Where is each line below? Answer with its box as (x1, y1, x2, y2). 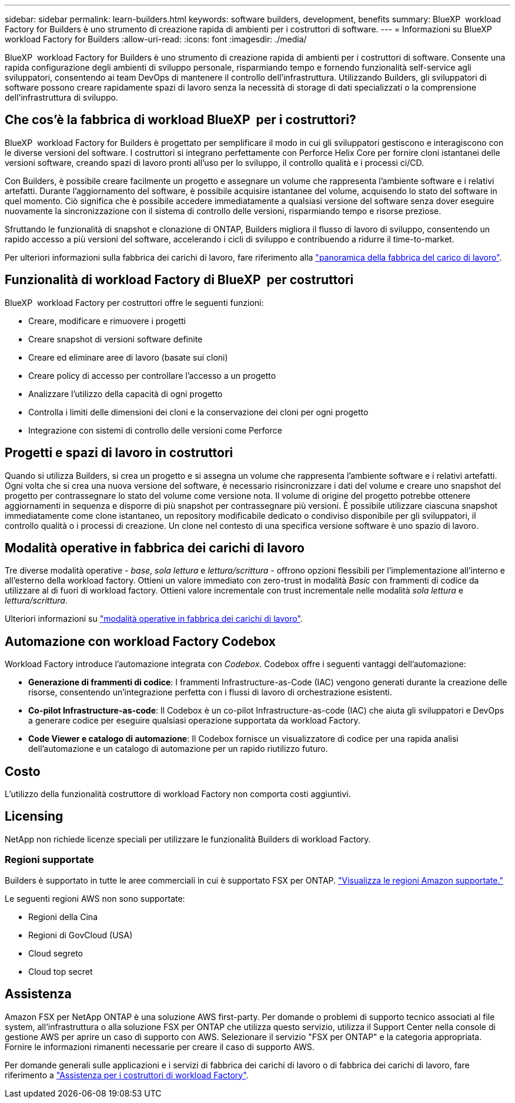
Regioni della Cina (28, 911, 98, 922)
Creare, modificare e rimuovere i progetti (28, 315, 186, 326)
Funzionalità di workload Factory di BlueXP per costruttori (5, 272, 354, 288)
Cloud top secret (28, 966, 93, 977)
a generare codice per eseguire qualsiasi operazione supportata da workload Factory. (28, 715, 360, 726)
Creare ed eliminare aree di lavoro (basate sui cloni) (28, 352, 228, 362)
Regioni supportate (5, 854, 94, 866)
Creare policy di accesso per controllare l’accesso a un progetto (28, 370, 276, 381)
